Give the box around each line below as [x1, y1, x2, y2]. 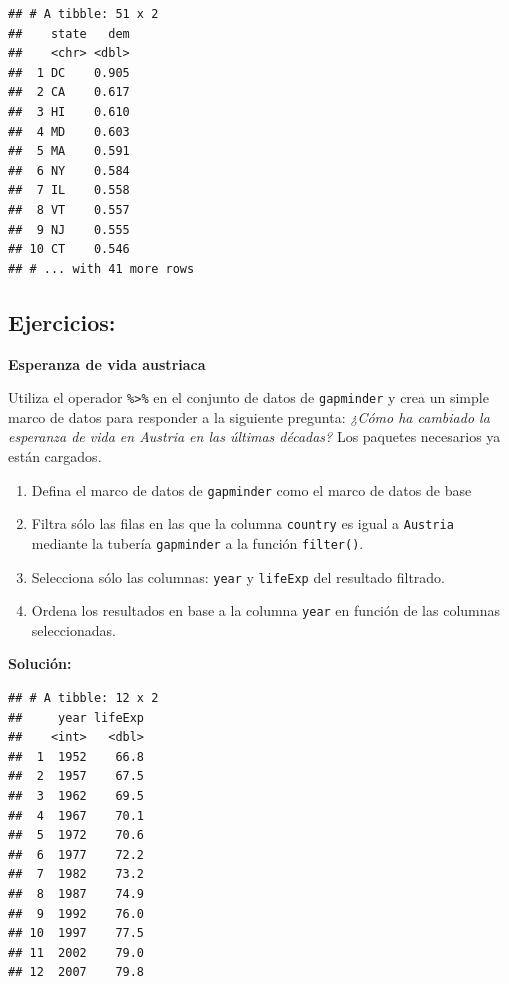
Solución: [8, 653, 72, 674]
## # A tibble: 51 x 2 [8, 7, 159, 21]
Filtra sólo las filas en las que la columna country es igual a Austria [31, 513, 454, 534]
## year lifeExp [8, 710, 145, 725]
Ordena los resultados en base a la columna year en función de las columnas [31, 600, 501, 621]
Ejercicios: [8, 306, 116, 337]
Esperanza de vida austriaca [8, 353, 206, 374]
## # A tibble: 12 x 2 [8, 691, 159, 706]
